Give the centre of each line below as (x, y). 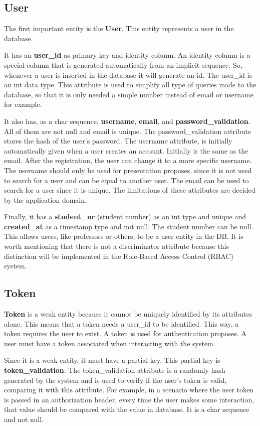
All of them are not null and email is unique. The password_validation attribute (128, 131)
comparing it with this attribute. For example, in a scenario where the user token (129, 390)
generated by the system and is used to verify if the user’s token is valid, (115, 380)
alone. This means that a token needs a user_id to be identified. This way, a (121, 323)
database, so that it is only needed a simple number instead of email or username (129, 94)
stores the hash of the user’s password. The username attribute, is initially (118, 141)
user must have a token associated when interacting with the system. (110, 343)
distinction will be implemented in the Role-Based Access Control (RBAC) (119, 256)
